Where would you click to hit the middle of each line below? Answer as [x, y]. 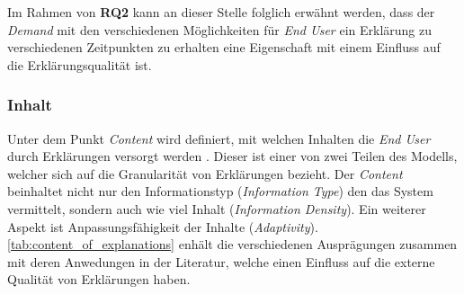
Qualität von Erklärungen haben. [99, 279]
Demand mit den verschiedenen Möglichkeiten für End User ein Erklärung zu [220, 29]
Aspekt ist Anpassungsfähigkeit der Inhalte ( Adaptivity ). [163, 226]
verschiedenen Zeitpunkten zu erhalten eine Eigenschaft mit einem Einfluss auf [224, 47]
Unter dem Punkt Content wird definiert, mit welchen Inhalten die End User [219, 138]
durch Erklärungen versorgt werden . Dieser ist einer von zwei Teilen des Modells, [232, 156]
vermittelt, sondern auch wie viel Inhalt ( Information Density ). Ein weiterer [217, 208]
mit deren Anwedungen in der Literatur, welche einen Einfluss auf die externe [221, 261]
